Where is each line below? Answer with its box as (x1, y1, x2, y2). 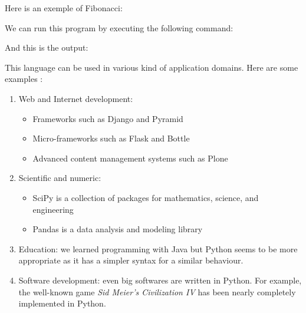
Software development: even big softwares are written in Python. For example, (18, 274, 302, 286)
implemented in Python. (18, 297, 106, 309)
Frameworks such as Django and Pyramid (32, 112, 183, 124)
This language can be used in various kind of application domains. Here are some (5, 61, 298, 73)
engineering (32, 203, 74, 215)
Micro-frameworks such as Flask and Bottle (32, 132, 190, 144)
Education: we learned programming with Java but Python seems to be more (18, 242, 298, 255)
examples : (5, 73, 43, 85)
